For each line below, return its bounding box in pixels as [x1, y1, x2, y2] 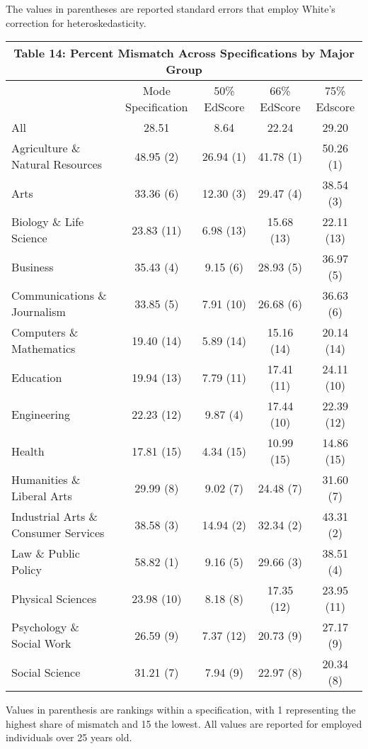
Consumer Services [11, 524, 105, 541]
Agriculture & [11, 140, 81, 157]
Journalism [11, 303, 66, 320]
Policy [11, 561, 42, 578]
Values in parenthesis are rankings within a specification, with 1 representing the [6, 702, 356, 717]
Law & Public [11, 545, 80, 562]
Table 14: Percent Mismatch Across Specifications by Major [13, 45, 355, 62]
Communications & [11, 287, 107, 304]
